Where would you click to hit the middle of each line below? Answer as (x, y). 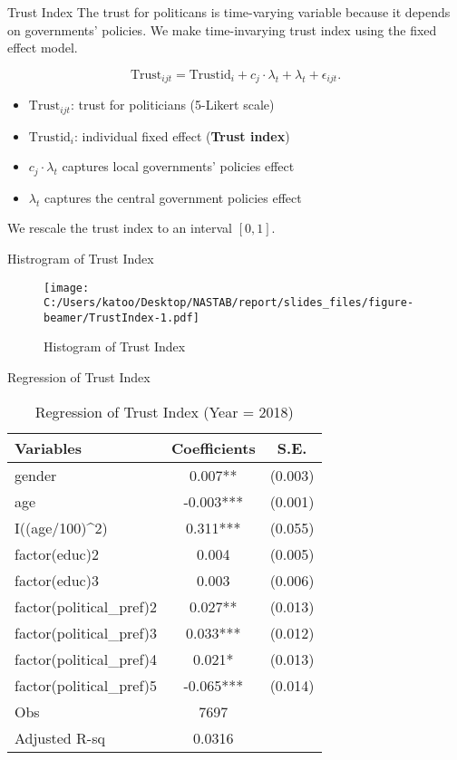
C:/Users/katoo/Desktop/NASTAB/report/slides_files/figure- (229, 303)
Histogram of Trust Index (115, 346)
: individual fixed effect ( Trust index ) (182, 135)
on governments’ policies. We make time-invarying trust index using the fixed (222, 29)
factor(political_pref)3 (86, 632)
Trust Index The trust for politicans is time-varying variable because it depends (229, 12)
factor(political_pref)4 (86, 659)
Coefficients (214, 447)
